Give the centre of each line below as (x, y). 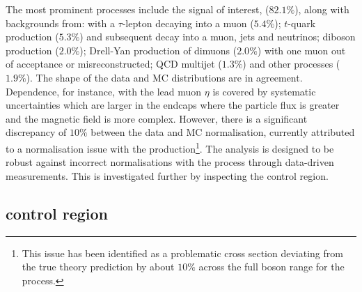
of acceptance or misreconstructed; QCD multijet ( (114, 64)
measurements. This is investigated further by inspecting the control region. (167, 175)
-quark (302, 23)
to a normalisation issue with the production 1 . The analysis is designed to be (170, 147)
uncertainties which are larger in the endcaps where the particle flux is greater (173, 105)
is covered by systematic (264, 91)
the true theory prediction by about (98, 267)
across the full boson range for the (271, 267)
